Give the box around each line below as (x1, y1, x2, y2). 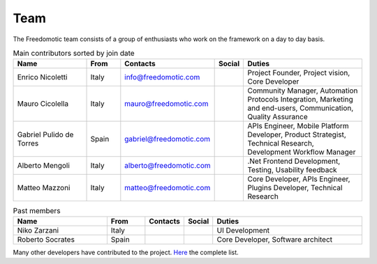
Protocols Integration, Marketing (247, 95, 354, 104)
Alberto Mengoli (17, 161, 70, 171)
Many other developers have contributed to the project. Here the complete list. (13, 248, 239, 256)
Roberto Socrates (17, 234, 75, 244)
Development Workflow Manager (247, 147, 356, 157)
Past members (13, 205, 61, 215)
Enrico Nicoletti (17, 72, 68, 82)
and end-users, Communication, (247, 103, 354, 113)
